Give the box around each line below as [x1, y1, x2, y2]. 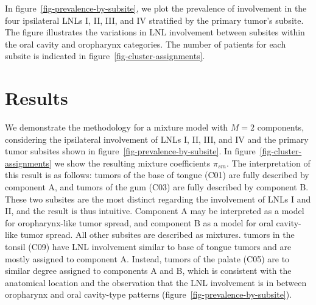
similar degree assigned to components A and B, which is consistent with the [5, 264, 292, 277]
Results [5, 85, 68, 110]
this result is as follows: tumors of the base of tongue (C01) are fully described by [5, 168, 309, 181]
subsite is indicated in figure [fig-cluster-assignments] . [5, 49, 205, 62]
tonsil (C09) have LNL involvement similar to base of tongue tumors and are [5, 240, 292, 253]
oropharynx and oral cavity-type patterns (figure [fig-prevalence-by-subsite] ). [5, 288, 292, 301]
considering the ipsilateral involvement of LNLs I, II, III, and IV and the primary [5, 132, 309, 145]
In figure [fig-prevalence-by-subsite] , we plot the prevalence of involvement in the [5, 2, 307, 14]
